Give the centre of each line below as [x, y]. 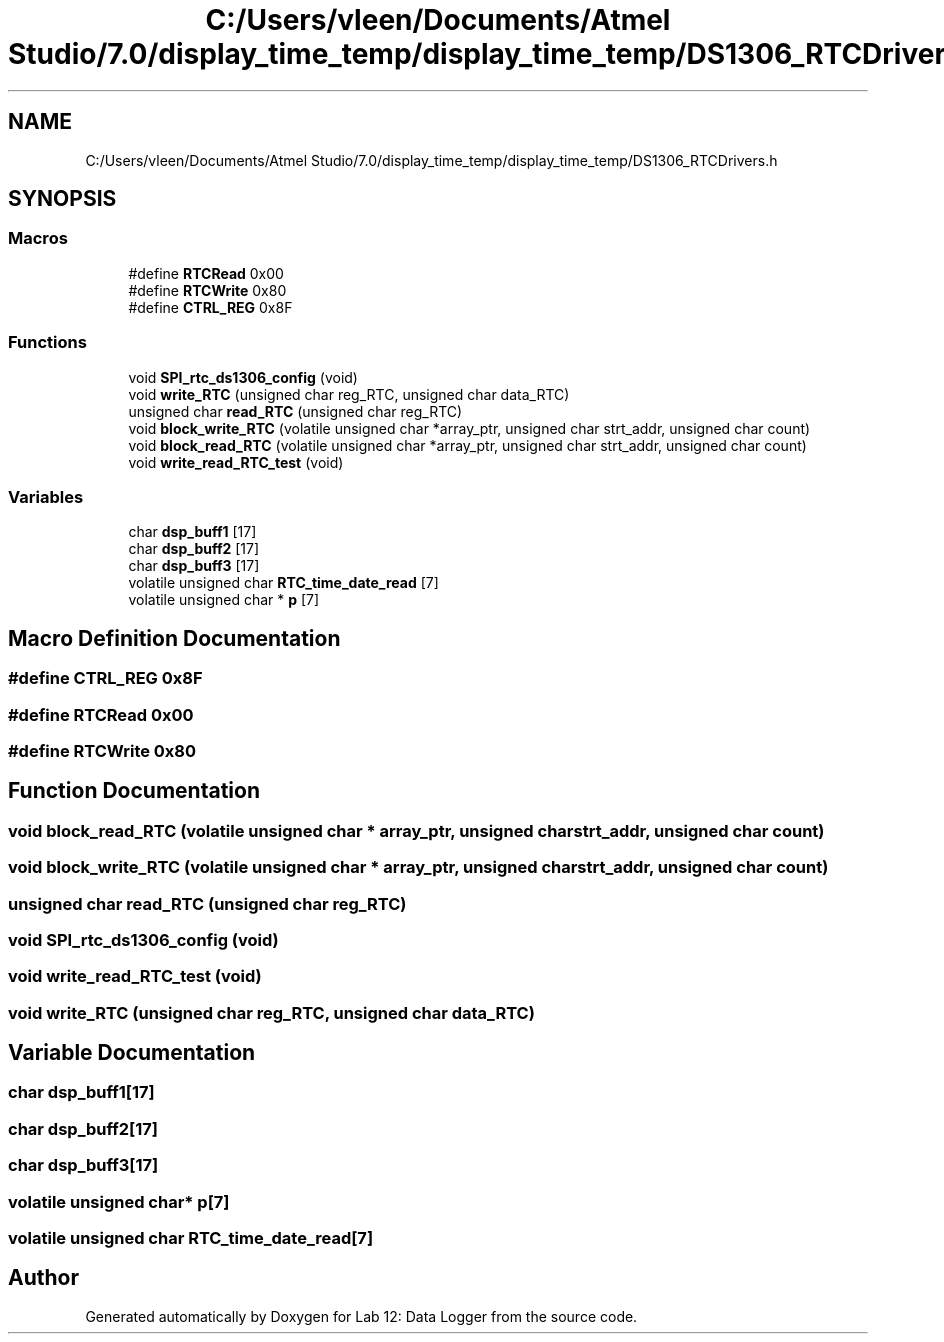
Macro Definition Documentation [174, 638]
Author [43, 1278]
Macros [38, 238]
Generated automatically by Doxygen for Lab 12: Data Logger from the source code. [361, 1316]
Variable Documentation [132, 1053]
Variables [46, 496]
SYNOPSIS [62, 199]
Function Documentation [134, 791]
